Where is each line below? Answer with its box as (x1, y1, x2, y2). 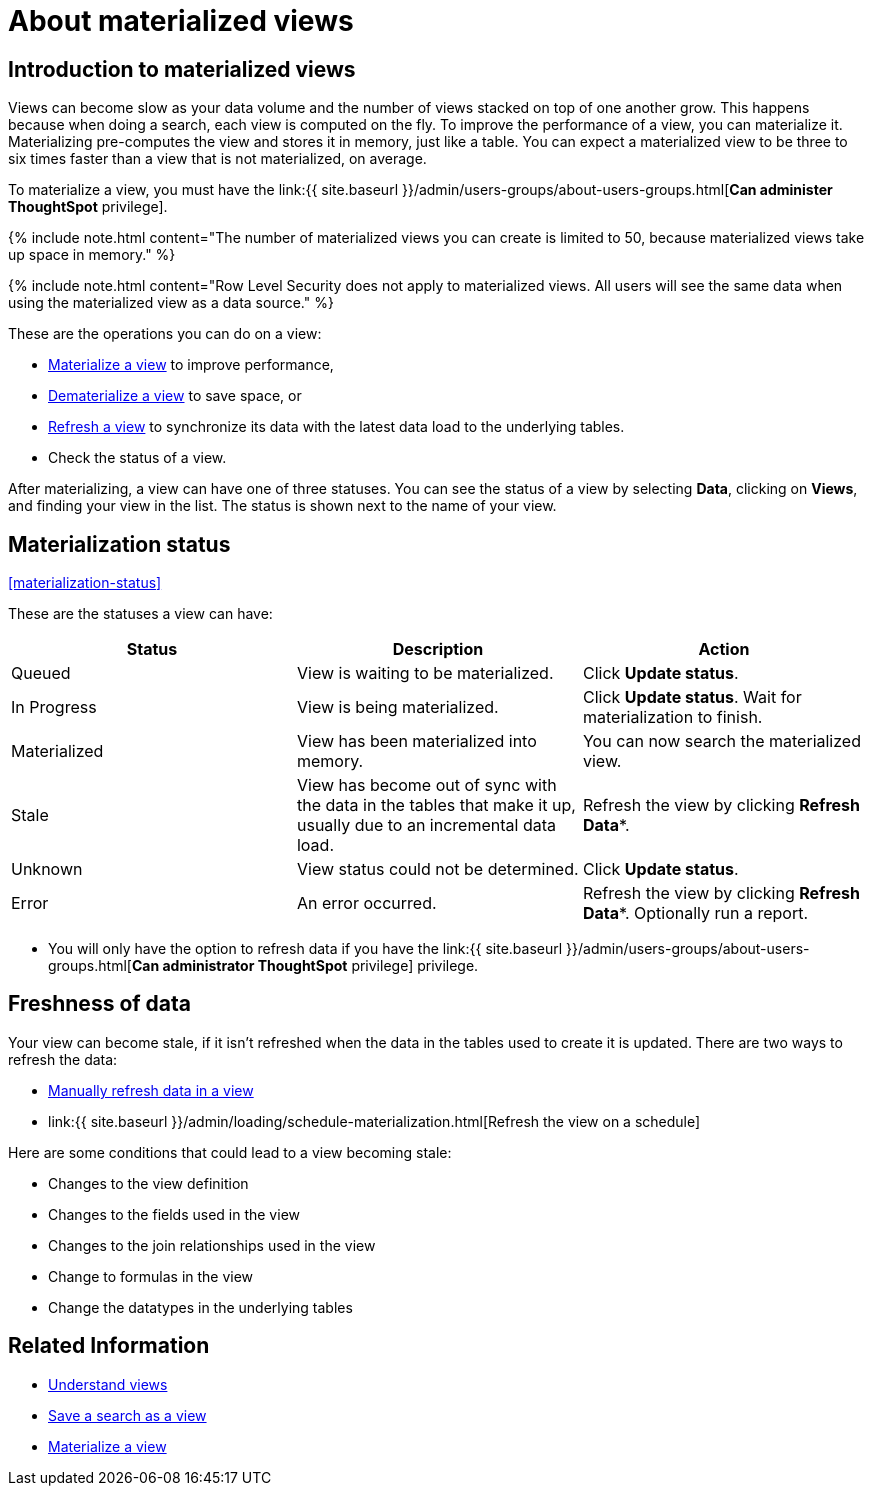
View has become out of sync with (296, 775, 557, 796)
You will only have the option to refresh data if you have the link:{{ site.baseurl (48, 940, 563, 958)
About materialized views (8, 4, 354, 38)
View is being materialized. (296, 697, 499, 718)
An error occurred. (296, 893, 437, 914)
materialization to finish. (582, 707, 763, 728)
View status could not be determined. (296, 859, 579, 880)
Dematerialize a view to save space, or (48, 387, 302, 405)
